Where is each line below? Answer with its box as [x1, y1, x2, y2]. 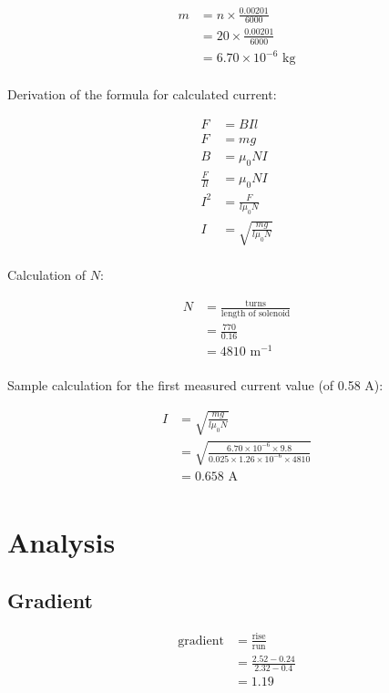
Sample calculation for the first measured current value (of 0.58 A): [7, 376, 384, 395]
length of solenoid [220, 308, 291, 318]
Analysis [7, 523, 116, 561]
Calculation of [7, 265, 86, 284]
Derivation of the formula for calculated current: [7, 85, 277, 104]
